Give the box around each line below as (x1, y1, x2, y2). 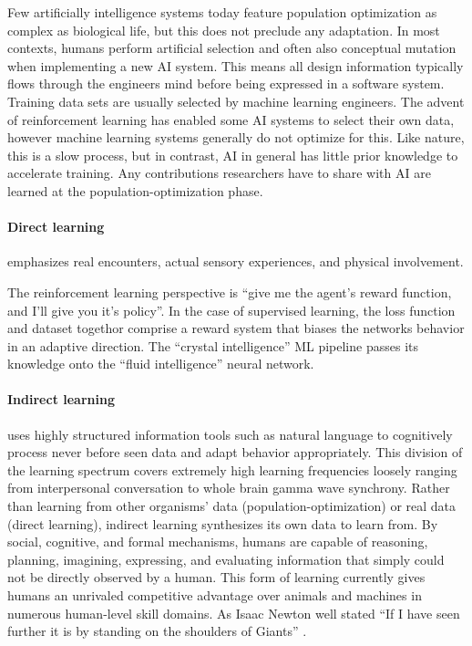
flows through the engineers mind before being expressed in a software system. (7, 74, 445, 93)
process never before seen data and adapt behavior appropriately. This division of (7, 443, 463, 462)
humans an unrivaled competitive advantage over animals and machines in (7, 586, 422, 605)
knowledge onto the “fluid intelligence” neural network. (7, 354, 314, 373)
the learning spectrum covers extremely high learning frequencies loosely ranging (7, 460, 457, 479)
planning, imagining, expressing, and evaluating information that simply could (7, 549, 445, 568)
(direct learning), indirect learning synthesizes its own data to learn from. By (7, 514, 438, 533)
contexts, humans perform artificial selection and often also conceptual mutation (7, 38, 457, 57)
